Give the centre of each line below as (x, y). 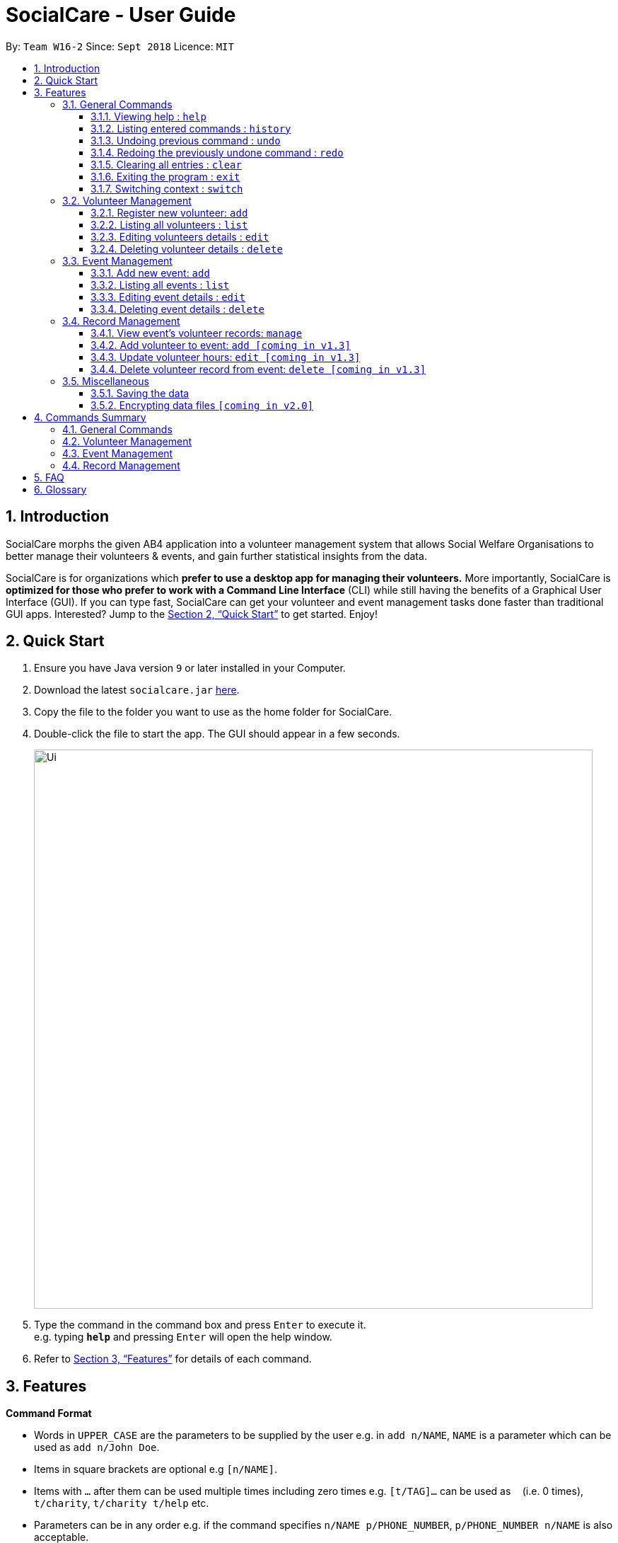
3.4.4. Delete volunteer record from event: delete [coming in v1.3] (258, 369)
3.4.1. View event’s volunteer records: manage (197, 333)
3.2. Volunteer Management (127, 200)
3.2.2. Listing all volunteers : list (169, 224)
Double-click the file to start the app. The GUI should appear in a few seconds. (217, 734)
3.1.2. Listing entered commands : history (191, 128)
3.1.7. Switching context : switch (167, 188)
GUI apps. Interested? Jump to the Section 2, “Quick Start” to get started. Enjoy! (192, 614)
